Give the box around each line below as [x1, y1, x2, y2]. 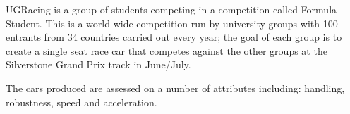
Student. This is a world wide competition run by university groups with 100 [6, 15, 338, 30]
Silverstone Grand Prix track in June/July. [6, 57, 191, 72]
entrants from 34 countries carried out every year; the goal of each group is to [6, 30, 342, 44]
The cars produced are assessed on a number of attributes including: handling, [6, 80, 345, 95]
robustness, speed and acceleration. [6, 94, 157, 109]
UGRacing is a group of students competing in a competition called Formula [6, 2, 337, 16]
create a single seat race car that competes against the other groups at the [6, 43, 327, 58]
